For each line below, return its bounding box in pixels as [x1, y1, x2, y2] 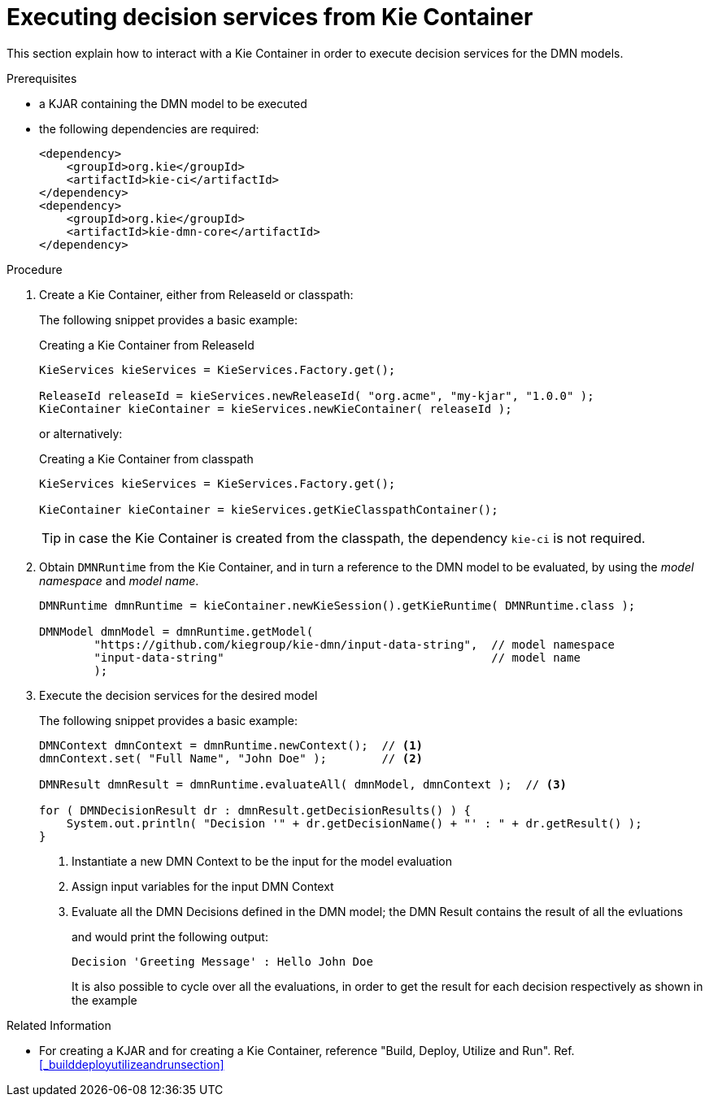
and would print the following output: [72, 929, 268, 944]
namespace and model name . [39, 573, 199, 588]
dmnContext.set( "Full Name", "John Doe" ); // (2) [39, 751, 424, 765]
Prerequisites [7, 71, 77, 85]
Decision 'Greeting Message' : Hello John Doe [72, 954, 373, 968]
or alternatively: [39, 426, 123, 441]
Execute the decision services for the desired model [39, 688, 318, 702]
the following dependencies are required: [39, 121, 259, 136]
